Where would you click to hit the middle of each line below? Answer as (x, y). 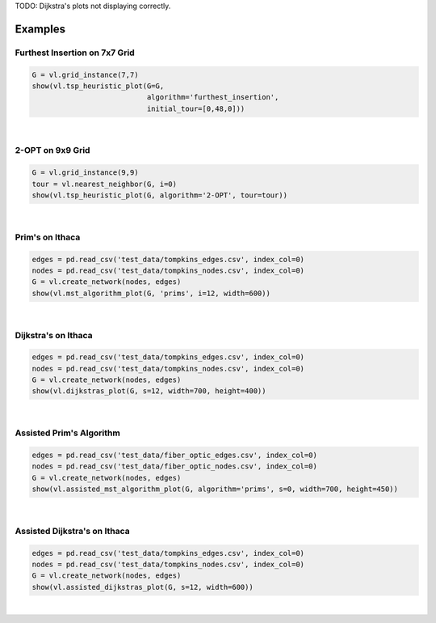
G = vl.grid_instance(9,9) (85, 173)
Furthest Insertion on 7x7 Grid (75, 53)
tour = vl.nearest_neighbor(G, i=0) (105, 184)
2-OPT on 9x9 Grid (52, 150)
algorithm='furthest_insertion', (213, 97)
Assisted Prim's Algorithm (67, 433)
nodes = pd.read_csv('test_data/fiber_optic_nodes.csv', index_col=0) (175, 466)
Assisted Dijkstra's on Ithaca (73, 531)
